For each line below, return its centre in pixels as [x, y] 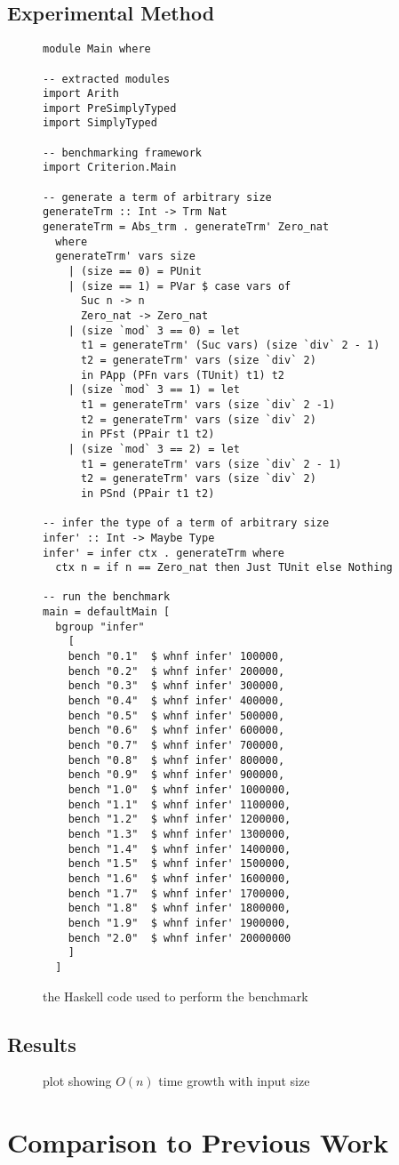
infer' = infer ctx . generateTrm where [164, 553]
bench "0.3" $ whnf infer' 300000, [176, 686]
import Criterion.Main [110, 168]
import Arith [81, 94]
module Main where [97, 49]
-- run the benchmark [107, 597]
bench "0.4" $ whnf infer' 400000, [176, 701]
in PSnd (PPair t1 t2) [148, 493]
